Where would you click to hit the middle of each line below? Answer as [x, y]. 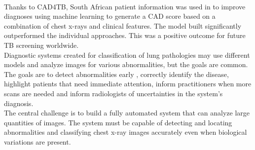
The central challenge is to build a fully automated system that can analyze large [127, 113]
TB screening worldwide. [41, 45]
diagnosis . [19, 103]
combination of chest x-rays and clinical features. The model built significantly [123, 25]
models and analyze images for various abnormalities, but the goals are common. [126, 64]
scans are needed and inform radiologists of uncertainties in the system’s [113, 93]
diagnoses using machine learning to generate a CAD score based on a [110, 16]
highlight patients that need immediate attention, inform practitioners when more [128, 84]
